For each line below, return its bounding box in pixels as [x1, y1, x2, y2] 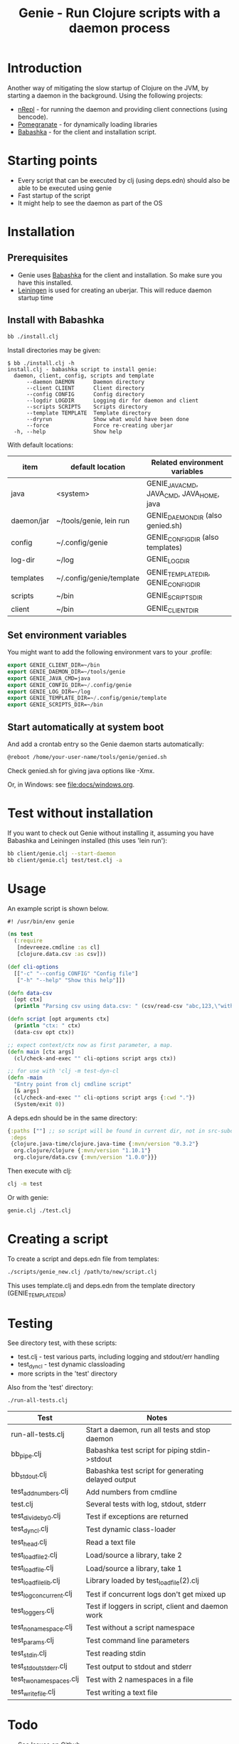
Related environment [151, 457, 224, 467]
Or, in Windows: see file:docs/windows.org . [7, 780, 135, 789]
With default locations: [7, 440, 73, 449]
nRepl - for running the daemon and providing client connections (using [17, 105, 228, 113]
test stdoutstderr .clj [11, 1661, 68, 1672]
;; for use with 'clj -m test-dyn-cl [7, 1068, 119, 1075]
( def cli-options [7, 963, 59, 970]
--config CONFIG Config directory [26, 390, 144, 398]
